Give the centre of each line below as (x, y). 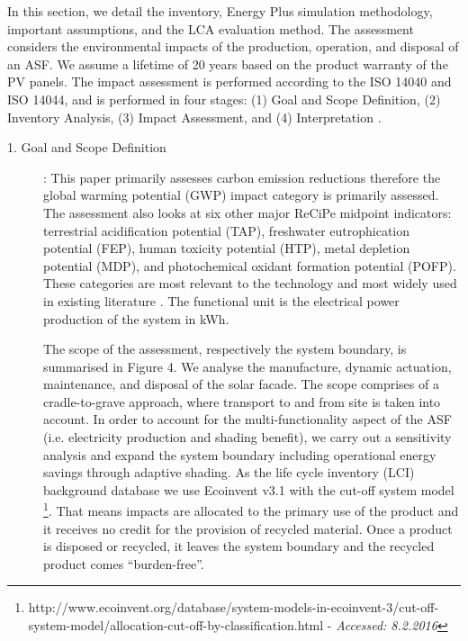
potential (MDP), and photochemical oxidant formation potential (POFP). (250, 265)
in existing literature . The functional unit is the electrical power (221, 300)
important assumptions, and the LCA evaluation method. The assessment (211, 28)
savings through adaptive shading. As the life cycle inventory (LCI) (229, 472)
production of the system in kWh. (136, 318)
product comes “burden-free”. (124, 563)
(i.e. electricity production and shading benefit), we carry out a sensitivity (247, 437)
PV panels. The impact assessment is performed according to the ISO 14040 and (229, 81)
